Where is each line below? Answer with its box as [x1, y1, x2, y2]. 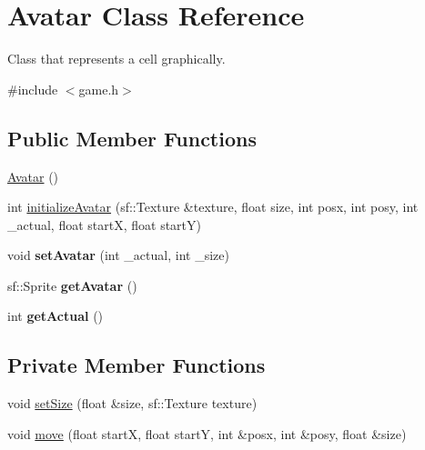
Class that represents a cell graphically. [7, 49, 226, 68]
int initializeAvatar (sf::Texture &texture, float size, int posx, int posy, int [7, 197, 419, 216]
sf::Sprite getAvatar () [7, 275, 137, 295]
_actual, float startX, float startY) [7, 215, 201, 234]
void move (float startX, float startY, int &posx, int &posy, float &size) [7, 424, 407, 443]
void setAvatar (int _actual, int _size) [7, 245, 229, 265]
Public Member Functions [7, 124, 257, 152]
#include [7, 79, 58, 98]
